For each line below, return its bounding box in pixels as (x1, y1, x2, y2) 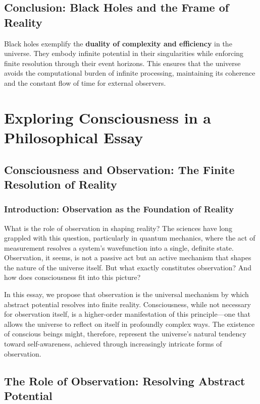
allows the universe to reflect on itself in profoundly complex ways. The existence (4, 318, 255, 329)
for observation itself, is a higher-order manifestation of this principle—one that (4, 309, 250, 319)
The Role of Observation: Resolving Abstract (4, 373, 245, 388)
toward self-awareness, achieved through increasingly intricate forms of (4, 338, 222, 349)
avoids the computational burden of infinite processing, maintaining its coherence (4, 68, 255, 78)
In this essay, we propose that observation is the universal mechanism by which (4, 289, 249, 300)
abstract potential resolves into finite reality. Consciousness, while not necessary (4, 299, 251, 309)
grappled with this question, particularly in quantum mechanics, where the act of (4, 233, 255, 243)
